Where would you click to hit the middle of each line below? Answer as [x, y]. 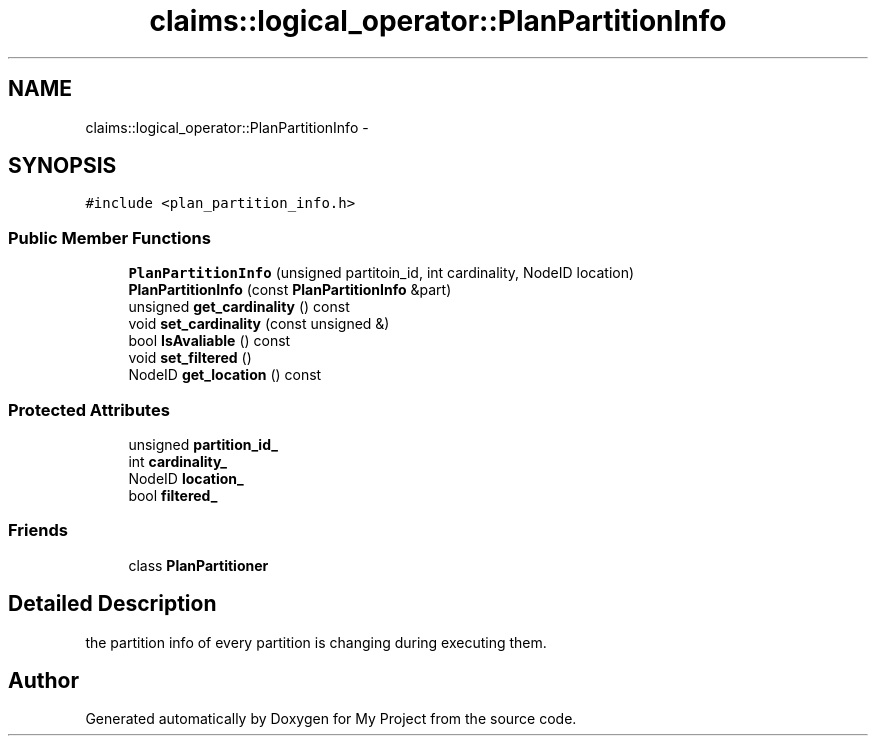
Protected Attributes [89, 409]
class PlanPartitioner [198, 565]
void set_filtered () [190, 358]
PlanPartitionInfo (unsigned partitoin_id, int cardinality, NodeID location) [381, 273]
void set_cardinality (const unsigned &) [259, 324]
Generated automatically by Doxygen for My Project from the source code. [331, 719]
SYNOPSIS [62, 166]
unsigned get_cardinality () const [239, 307]
